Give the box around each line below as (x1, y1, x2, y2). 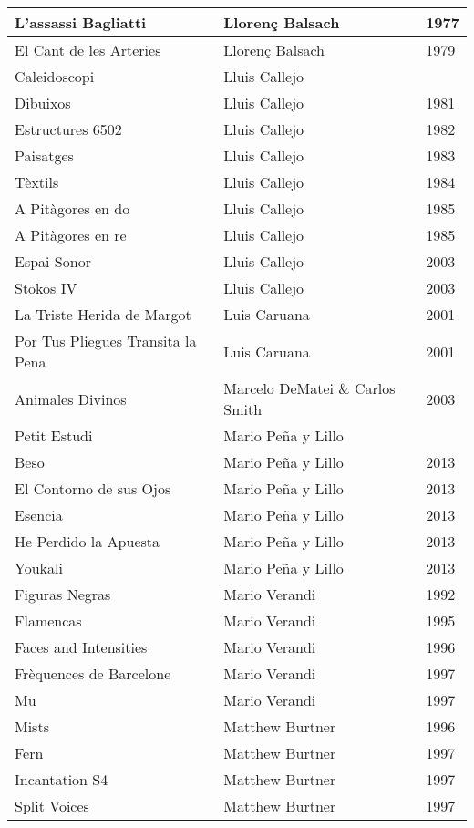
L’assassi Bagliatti (15, 12, 147, 33)
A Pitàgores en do (15, 198, 130, 219)
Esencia (15, 504, 63, 525)
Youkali (15, 557, 63, 578)
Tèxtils (15, 171, 59, 192)
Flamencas (15, 610, 82, 631)
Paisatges (15, 145, 74, 166)
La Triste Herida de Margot (15, 304, 191, 325)
